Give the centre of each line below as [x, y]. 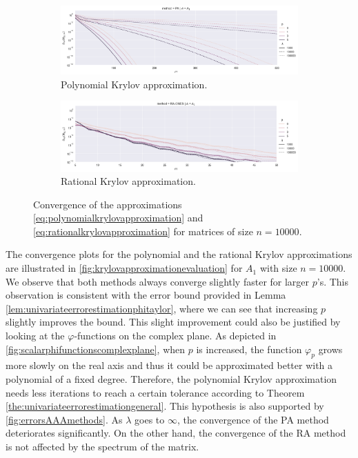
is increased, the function [249, 349]
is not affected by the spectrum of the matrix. [102, 446]
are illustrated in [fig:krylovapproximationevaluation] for [124, 268]
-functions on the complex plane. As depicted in [175, 336]
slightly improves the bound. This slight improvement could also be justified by [173, 322]
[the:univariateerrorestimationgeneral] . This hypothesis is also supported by [165, 406]
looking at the [35, 336]
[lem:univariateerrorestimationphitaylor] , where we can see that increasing [162, 308]
